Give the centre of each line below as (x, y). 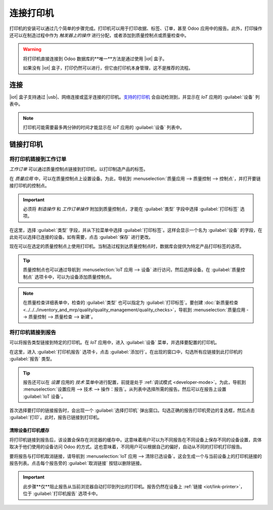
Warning (32, 49)
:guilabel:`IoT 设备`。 (44, 396)
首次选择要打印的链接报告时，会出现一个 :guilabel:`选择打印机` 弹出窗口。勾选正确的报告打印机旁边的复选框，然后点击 (132, 410)
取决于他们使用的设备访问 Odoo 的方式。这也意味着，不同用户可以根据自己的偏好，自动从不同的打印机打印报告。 (127, 447)
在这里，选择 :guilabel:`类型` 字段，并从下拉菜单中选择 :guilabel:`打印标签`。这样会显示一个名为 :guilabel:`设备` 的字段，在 (136, 230)
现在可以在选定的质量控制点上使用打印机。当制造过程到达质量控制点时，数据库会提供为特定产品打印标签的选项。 (127, 246)
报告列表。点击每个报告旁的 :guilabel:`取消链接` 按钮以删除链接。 (77, 463)
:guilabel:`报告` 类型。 (32, 359)
